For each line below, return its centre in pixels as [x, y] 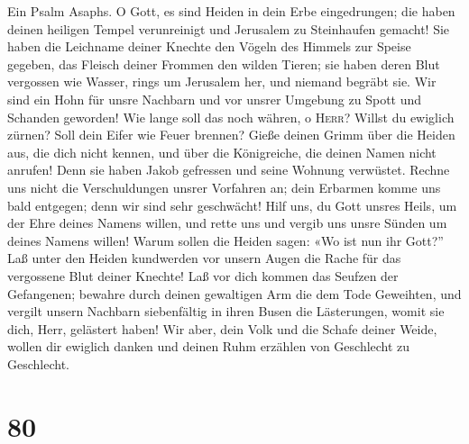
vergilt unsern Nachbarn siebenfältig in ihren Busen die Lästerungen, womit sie [226, 311]
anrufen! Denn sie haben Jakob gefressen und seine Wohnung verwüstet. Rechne [229, 170]
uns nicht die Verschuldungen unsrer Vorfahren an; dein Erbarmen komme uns [224, 187]
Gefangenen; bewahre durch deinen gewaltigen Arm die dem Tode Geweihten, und [234, 293]
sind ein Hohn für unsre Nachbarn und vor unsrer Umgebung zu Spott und [215, 99]
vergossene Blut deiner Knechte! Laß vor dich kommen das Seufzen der [203, 275]
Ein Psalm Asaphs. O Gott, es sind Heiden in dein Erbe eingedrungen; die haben [231, 11]
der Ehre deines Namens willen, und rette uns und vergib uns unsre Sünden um [227, 223]
